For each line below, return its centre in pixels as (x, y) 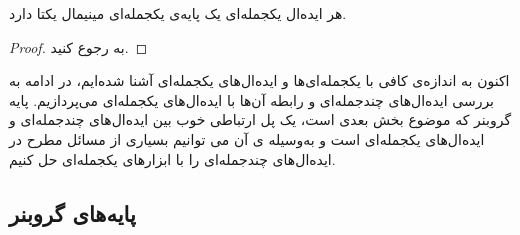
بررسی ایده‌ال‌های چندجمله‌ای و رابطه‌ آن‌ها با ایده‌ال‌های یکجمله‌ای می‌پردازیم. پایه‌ (252, 99)
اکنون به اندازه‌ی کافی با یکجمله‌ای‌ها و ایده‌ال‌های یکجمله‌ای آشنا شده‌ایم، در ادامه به (259, 80)
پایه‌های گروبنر (72, 212)
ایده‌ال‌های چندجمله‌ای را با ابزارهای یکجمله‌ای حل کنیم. (172, 158)
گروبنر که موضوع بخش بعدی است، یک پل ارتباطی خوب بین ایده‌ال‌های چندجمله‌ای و (260, 119)
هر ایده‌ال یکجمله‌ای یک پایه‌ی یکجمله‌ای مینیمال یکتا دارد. (178, 13)
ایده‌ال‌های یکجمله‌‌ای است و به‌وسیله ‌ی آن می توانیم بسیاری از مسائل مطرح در (247, 138)
